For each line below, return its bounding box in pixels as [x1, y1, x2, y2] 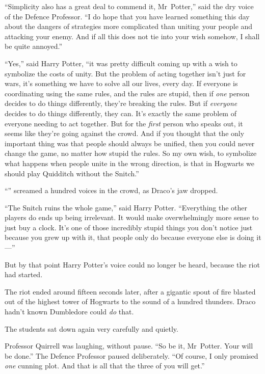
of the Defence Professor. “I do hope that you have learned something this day [5, 11, 250, 21]
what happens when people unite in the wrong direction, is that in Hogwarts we [5, 157, 254, 168]
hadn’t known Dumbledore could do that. [5, 306, 134, 317]
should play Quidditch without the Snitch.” [5, 168, 139, 178]
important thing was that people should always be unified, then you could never [5, 138, 255, 148]
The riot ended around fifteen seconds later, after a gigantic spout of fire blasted [5, 286, 256, 297]
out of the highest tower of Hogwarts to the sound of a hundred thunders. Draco [5, 296, 256, 307]
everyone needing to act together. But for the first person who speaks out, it [5, 118, 243, 128]
